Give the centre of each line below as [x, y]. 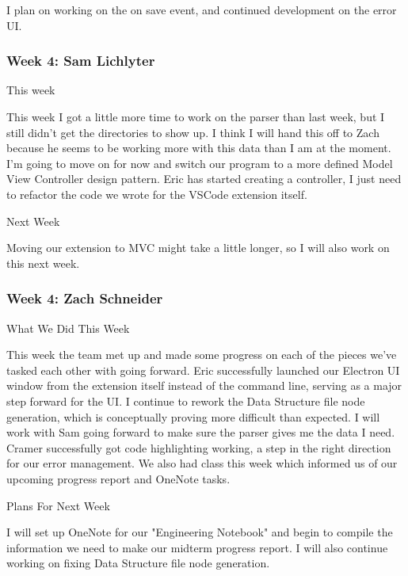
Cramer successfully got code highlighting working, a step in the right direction [199, 447]
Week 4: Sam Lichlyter [81, 61]
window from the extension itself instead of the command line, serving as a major [204, 385]
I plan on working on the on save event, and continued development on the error [202, 10]
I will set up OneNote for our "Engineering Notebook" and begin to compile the [200, 532]
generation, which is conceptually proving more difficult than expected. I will [193, 416]
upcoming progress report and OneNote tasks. [118, 478]
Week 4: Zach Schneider [85, 298]
